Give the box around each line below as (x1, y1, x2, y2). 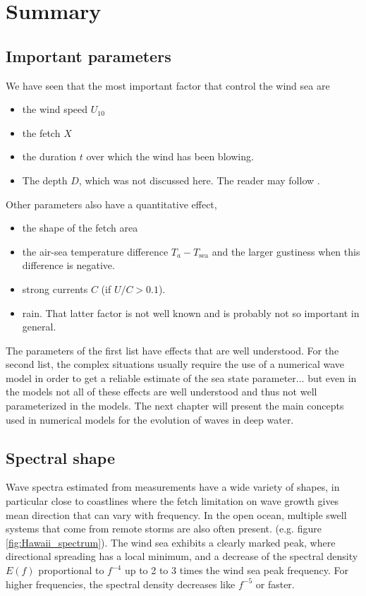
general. (22, 319, 56, 334)
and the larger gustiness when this (212, 244, 360, 258)
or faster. (255, 576, 295, 591)
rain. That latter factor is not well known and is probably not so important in (22, 305, 360, 320)
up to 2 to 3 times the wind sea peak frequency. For (124, 563, 348, 578)
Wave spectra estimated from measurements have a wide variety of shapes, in (6, 479, 340, 494)
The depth (22, 172, 68, 187)
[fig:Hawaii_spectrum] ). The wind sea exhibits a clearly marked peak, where (6, 535, 336, 549)
